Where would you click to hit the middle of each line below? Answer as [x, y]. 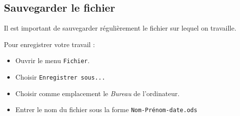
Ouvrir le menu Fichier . [52, 60]
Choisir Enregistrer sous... [60, 77]
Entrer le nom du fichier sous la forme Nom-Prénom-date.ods [106, 109]
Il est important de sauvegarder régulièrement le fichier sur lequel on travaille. [120, 28]
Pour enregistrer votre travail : [49, 44]
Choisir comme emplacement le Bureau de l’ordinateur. [97, 93]
